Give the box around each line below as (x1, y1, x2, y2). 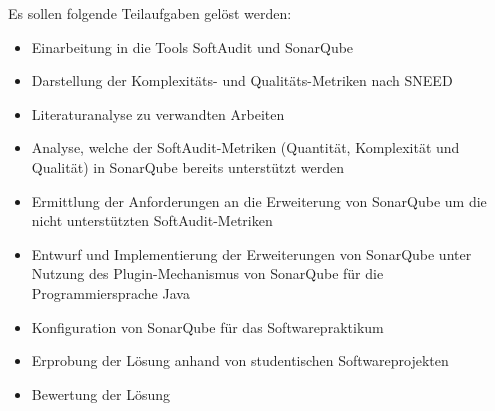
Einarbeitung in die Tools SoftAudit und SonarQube (31, 36, 354, 57)
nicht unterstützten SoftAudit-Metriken (31, 210, 273, 231)
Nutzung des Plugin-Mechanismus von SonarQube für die (31, 263, 384, 284)
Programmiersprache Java (31, 282, 190, 303)
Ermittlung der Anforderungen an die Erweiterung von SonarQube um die (31, 190, 487, 211)
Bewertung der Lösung (31, 383, 171, 404)
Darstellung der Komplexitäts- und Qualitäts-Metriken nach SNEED (31, 70, 453, 91)
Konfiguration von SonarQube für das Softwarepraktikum (31, 316, 384, 337)
